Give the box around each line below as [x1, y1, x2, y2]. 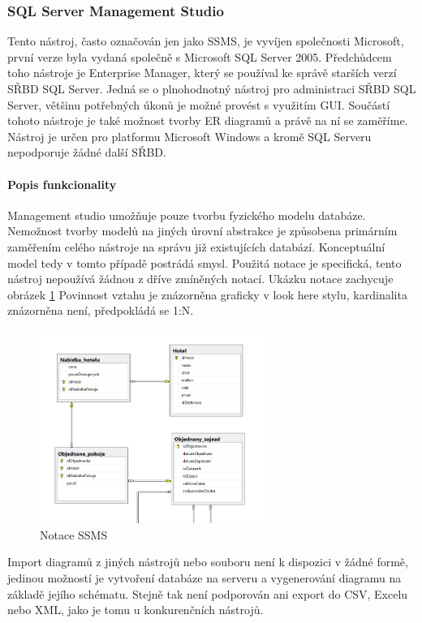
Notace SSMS [40, 526, 108, 543]
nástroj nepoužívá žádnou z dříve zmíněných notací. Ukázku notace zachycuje [7, 270, 394, 287]
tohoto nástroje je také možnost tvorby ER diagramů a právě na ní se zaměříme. [7, 112, 408, 129]
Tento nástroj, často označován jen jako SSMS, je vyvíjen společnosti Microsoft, [7, 32, 404, 49]
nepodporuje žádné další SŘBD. [7, 144, 166, 161]
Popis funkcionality [7, 175, 117, 192]
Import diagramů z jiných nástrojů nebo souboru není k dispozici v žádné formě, [7, 553, 408, 570]
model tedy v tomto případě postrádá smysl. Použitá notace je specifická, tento [7, 254, 402, 271]
